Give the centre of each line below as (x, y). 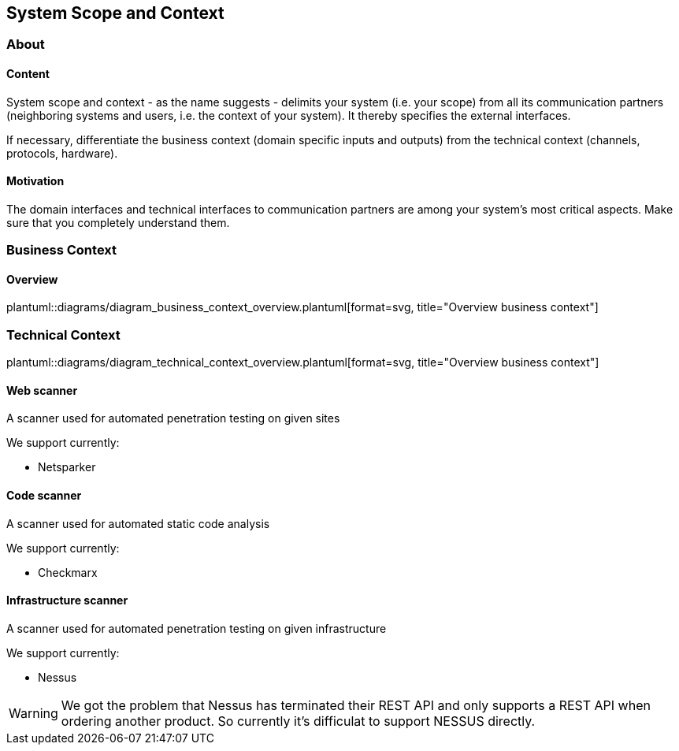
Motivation (35, 181)
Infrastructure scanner (67, 600)
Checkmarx (68, 572)
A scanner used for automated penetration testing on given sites (173, 418)
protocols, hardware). (62, 153)
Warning (33, 713)
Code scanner (44, 496)
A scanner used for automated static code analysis (138, 523)
